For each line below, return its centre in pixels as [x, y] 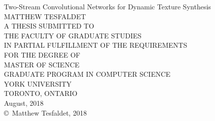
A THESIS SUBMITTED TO [49, 26]
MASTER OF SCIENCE [42, 64]
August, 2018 [24, 103]
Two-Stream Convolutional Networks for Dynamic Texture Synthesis [107, 6]
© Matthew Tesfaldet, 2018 [45, 112]
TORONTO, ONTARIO [41, 93]
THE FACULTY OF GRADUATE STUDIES [73, 35]
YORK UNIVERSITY [38, 83]
